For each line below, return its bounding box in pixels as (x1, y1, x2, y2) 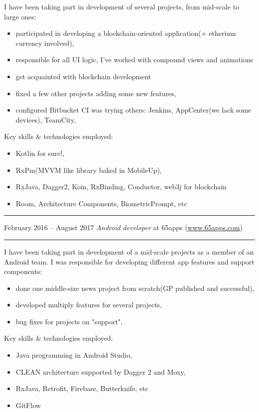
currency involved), (15, 37, 74, 48)
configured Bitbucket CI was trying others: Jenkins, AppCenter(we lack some (15, 105, 252, 115)
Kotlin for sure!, (15, 147, 65, 158)
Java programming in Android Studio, (15, 350, 132, 360)
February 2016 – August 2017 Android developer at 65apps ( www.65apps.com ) (4, 222, 243, 233)
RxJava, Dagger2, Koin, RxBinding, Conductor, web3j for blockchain (15, 181, 227, 192)
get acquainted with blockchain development (15, 71, 151, 81)
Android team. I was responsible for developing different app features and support (4, 256, 255, 267)
